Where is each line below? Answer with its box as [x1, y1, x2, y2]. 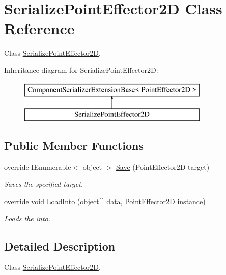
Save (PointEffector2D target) [116, 161, 210, 172]
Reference [4, 18, 75, 39]
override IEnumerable [4, 161, 71, 172]
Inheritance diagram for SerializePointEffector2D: [4, 64, 158, 75]
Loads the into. [4, 213, 51, 223]
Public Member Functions [4, 138, 144, 154]
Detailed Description [4, 238, 116, 254]
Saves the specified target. [4, 179, 83, 189]
